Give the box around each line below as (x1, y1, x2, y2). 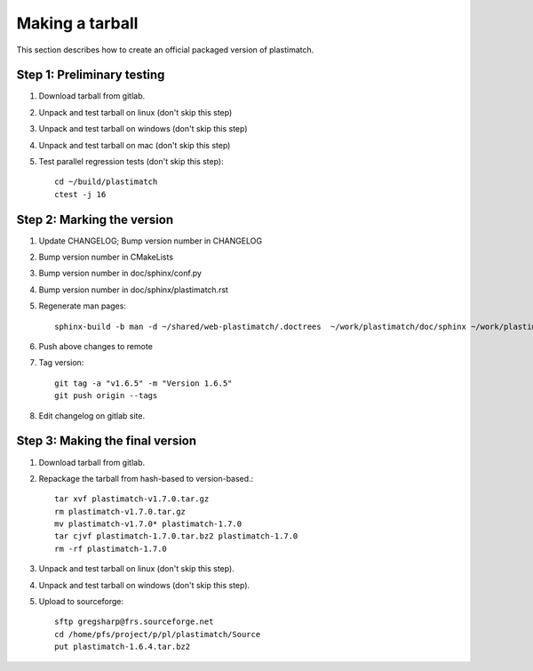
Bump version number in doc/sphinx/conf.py (38, 268, 202, 279)
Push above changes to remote (38, 341, 153, 352)
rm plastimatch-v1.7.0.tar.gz (54, 507, 187, 516)
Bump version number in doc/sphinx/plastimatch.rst (38, 284, 228, 295)
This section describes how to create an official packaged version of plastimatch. (16, 44, 314, 55)
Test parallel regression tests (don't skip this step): (38, 156, 224, 167)
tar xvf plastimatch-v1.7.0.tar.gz (54, 494, 210, 504)
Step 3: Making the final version (16, 434, 197, 449)
